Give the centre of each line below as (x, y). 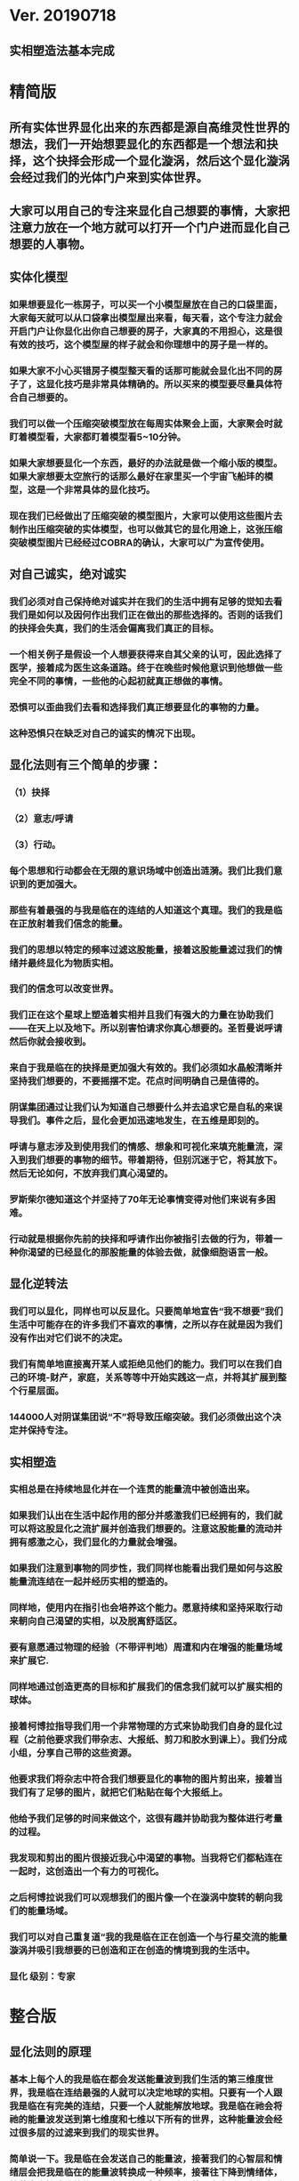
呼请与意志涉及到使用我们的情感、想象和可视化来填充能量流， (141, 1147)
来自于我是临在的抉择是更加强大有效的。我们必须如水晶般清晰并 (146, 1068)
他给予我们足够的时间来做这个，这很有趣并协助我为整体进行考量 (146, 1818)
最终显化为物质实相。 (73, 963)
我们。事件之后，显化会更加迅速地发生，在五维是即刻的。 (141, 1120)
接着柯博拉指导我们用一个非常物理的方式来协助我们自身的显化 (141, 1726)
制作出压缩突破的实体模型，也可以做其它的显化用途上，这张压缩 (146, 529)
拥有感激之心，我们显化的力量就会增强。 (96, 1542)
